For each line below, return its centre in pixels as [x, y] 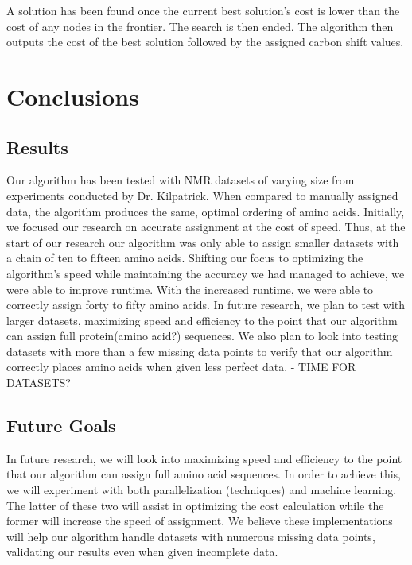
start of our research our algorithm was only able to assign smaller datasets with [203, 242]
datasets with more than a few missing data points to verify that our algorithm [200, 351]
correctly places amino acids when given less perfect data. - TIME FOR [181, 367]
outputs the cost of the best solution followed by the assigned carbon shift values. [205, 42]
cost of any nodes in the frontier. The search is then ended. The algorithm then [200, 26]
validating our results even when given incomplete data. [142, 552]
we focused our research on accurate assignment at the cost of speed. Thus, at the [206, 227]
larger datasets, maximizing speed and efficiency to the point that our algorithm [202, 320]
